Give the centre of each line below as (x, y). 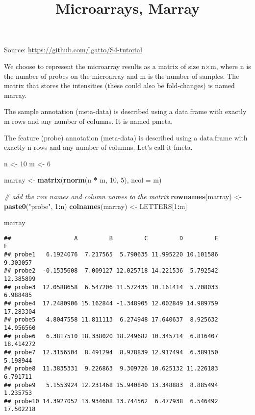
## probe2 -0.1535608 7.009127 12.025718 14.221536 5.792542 (111, 271)
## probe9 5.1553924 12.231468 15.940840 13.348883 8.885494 (111, 385)
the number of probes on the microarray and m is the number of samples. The (122, 76)
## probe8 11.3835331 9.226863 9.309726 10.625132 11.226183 (111, 369)
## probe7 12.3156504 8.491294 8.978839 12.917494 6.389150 (111, 352)
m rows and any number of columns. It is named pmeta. (89, 121)
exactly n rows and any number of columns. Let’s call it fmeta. (98, 147)
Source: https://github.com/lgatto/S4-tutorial (73, 50)
